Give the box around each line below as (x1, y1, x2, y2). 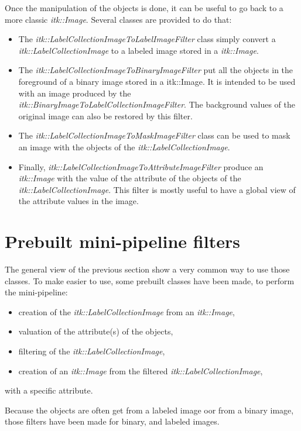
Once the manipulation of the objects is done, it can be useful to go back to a (5, 2, 283, 13)
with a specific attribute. (5, 384, 93, 396)
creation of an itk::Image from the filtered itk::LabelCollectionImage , (18, 364, 263, 377)
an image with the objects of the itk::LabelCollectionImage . (18, 140, 230, 153)
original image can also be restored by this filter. (18, 109, 193, 122)
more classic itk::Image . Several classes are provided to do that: (5, 13, 232, 25)
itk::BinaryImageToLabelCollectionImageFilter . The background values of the (18, 98, 295, 111)
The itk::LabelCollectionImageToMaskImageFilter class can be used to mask (18, 129, 290, 142)
